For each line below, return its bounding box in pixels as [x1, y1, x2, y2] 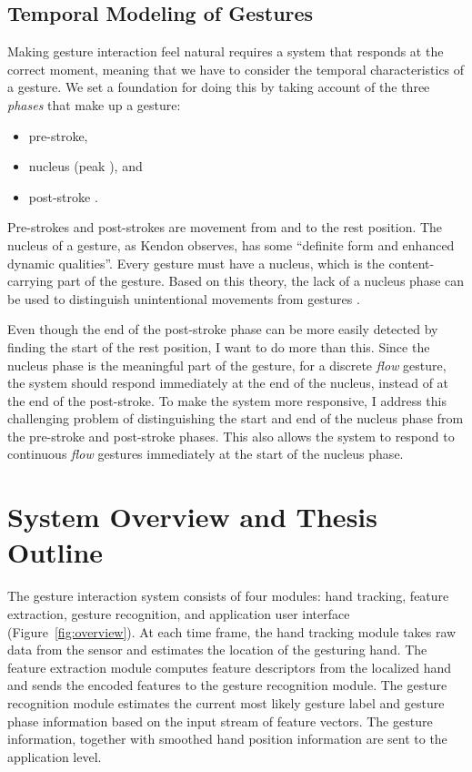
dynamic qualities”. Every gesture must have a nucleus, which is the [7, 253, 385, 272]
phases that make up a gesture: [7, 95, 181, 114]
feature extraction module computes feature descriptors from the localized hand [7, 657, 452, 676]
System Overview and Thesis [7, 498, 377, 535]
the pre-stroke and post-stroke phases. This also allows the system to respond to [7, 426, 455, 445]
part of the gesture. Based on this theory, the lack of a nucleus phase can [56, 271, 465, 290]
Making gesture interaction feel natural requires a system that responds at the [7, 42, 444, 61]
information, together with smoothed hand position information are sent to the [7, 729, 447, 748]
